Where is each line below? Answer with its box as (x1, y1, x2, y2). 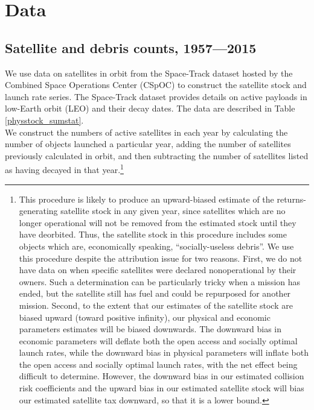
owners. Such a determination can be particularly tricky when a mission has (19, 275, 301, 288)
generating (19, 204, 58, 217)
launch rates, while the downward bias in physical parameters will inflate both (19, 346, 309, 359)
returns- (277, 192, 306, 205)
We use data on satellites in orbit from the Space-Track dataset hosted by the (5, 66, 293, 79)
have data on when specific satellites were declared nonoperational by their (19, 263, 296, 276)
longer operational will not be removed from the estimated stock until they (19, 216, 296, 229)
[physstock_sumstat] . (5, 113, 84, 126)
